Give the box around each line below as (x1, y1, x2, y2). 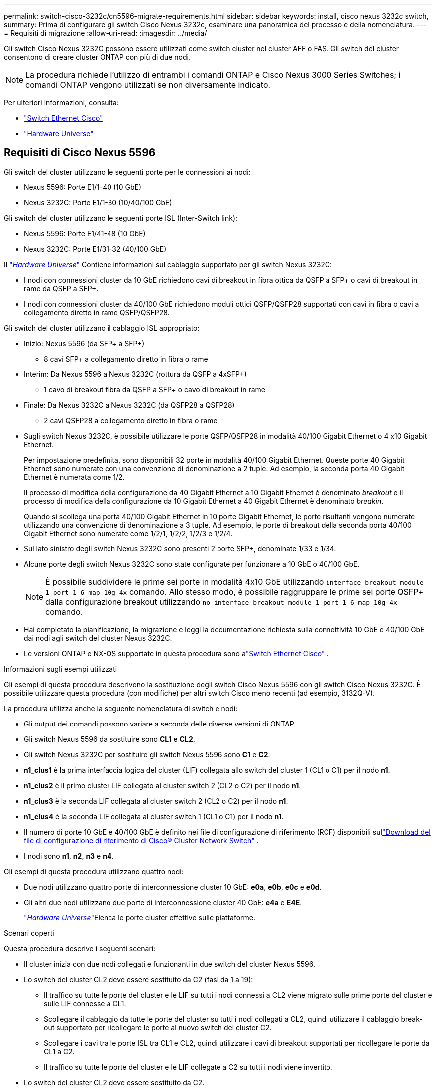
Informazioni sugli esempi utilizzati (4, 664, 117, 673)
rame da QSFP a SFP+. (24, 284, 99, 293)
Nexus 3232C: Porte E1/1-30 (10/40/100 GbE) (24, 198, 172, 207)
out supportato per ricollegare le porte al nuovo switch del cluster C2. (44, 1023, 272, 1032)
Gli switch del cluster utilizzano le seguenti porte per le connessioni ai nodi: (4, 167, 251, 176)
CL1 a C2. (44, 1047, 75, 1056)
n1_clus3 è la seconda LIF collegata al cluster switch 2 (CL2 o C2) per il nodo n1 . (24, 796, 288, 805)
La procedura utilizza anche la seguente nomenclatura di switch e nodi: (4, 704, 238, 713)
